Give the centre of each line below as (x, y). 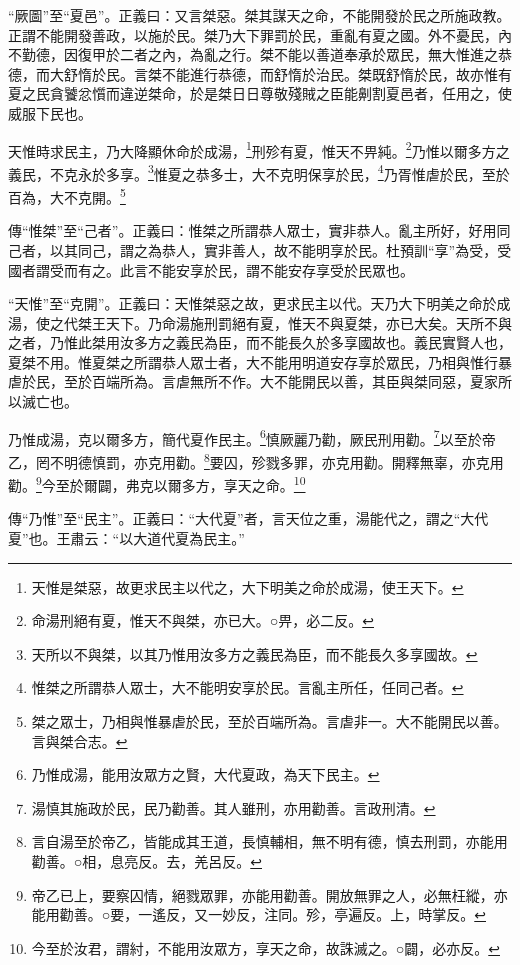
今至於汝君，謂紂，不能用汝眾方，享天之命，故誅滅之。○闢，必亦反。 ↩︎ (265, 947)
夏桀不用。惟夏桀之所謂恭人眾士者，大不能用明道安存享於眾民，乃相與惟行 (253, 361)
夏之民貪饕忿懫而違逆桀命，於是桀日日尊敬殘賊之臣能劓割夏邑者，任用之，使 (260, 93)
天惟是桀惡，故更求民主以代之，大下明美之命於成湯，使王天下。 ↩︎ (247, 586)
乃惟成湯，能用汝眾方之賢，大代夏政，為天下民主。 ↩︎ (205, 774)
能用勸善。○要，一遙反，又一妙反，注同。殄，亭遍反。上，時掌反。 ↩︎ (258, 914)
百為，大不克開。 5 (67, 195)
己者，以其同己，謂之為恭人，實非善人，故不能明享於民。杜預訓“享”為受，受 (260, 249)
